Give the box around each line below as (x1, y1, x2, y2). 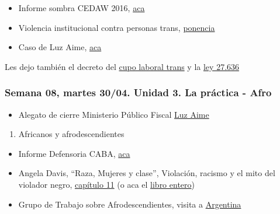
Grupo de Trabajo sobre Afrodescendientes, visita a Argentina (18, 198, 241, 210)
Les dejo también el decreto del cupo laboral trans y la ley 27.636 (5, 60, 240, 72)
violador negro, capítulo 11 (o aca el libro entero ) (18, 178, 195, 190)
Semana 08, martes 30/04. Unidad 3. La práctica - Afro (5, 85, 272, 100)
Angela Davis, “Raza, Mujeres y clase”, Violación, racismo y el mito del (18, 167, 275, 179)
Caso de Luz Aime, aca (18, 41, 102, 53)
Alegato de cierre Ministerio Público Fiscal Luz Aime (18, 108, 209, 120)
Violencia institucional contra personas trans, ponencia (18, 21, 215, 33)
